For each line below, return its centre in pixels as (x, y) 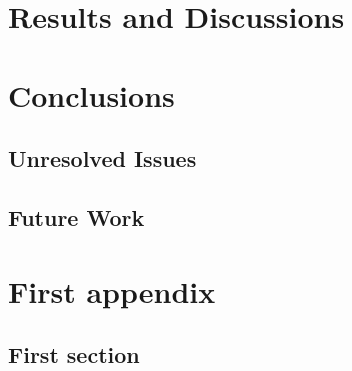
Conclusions (91, 94)
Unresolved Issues (102, 158)
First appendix (112, 290)
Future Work (76, 216)
